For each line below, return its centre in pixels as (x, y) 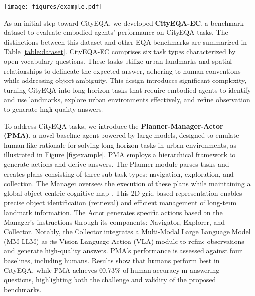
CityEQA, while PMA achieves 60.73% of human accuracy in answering (112, 270)
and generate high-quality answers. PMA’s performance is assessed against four (123, 251)
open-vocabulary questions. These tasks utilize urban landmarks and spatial (118, 61)
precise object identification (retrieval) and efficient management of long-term (120, 202)
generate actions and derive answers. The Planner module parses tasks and (116, 164)
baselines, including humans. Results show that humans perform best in (112, 260)
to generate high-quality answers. (54, 109)
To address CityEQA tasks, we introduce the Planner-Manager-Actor (114, 125)
